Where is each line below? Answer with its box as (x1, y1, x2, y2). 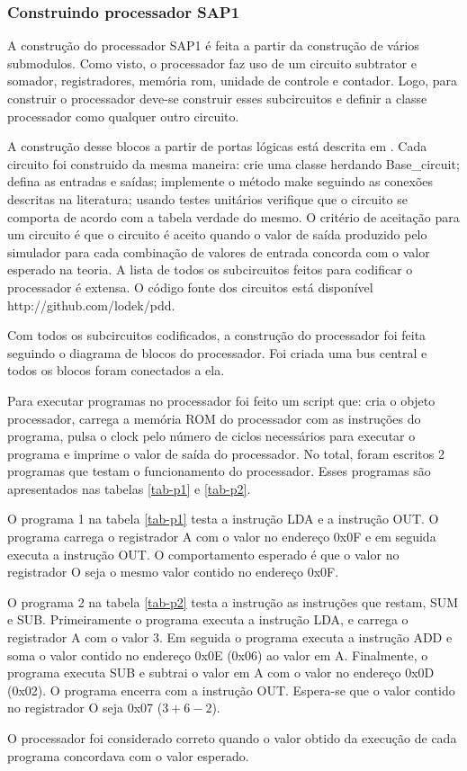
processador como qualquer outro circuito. (7, 106, 239, 125)
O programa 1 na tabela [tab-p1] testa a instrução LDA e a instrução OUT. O (7, 509, 439, 528)
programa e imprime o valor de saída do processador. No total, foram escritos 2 (7, 444, 445, 462)
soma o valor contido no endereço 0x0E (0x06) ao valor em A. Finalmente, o (7, 645, 428, 664)
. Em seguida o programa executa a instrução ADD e (159, 628, 453, 647)
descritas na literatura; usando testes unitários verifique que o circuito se (7, 189, 408, 208)
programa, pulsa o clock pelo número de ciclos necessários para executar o (7, 426, 416, 445)
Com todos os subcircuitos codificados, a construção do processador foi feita (7, 326, 427, 345)
